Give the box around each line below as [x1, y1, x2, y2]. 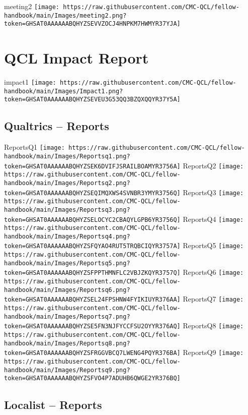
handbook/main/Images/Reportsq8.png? [4, 339, 130, 347]
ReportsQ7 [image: [183, 293, 244, 304]
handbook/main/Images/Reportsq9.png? [4, 366, 130, 374]
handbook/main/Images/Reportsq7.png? [4, 313, 130, 320]
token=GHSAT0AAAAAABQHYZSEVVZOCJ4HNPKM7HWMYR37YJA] [4, 20, 181, 28]
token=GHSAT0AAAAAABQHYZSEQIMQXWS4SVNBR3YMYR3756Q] [4, 189, 181, 197]
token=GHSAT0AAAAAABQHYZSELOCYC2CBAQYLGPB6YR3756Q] [4, 216, 181, 223]
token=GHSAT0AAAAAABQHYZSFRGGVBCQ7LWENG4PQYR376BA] [4, 349, 181, 357]
